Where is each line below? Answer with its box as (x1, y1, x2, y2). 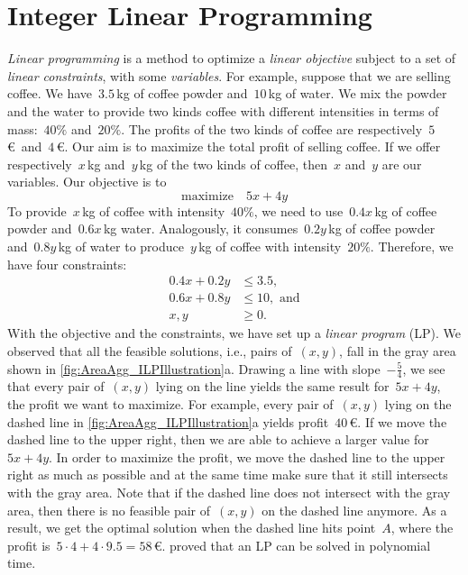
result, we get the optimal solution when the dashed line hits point (7, 518, 376, 537)
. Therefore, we (370, 237, 454, 256)
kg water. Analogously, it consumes (103, 219, 298, 238)
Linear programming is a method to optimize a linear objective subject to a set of (7, 49, 456, 68)
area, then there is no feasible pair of (7, 500, 211, 519)
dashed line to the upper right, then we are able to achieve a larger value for (7, 430, 429, 449)
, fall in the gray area (339, 341, 456, 360)
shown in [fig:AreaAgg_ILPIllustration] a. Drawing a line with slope (7, 359, 381, 378)
